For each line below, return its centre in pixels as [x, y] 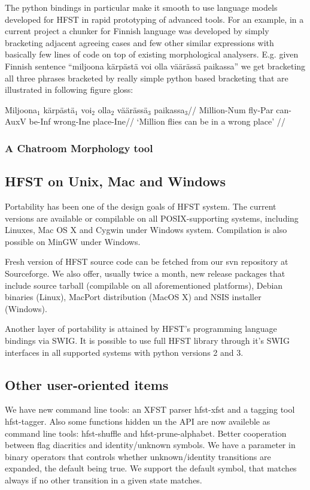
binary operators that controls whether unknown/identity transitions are [138, 456]
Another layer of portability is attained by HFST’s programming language [141, 329]
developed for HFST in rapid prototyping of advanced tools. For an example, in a [154, 19]
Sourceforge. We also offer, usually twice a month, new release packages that [145, 273]
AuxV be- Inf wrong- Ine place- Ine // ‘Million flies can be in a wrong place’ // [145, 121]
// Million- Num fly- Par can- [240, 109]
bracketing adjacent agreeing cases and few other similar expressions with [139, 42]
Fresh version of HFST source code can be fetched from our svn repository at [147, 261]
